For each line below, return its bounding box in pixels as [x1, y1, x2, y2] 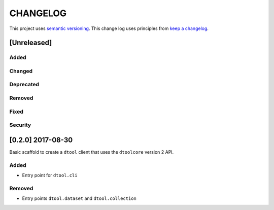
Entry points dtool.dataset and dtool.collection [22, 195, 136, 201]
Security [9, 122, 31, 129]
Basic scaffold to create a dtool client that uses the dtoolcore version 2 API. [9, 149, 174, 155]
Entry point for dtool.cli [22, 172, 78, 178]
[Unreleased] [9, 39, 52, 47]
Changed [9, 67, 33, 75]
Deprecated [9, 81, 40, 88]
